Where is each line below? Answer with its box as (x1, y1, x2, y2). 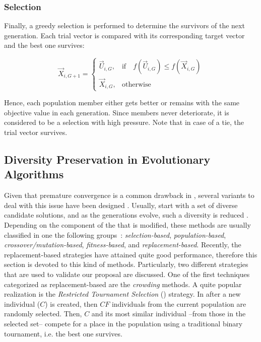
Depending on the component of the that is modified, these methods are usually (4, 220, 251, 230)
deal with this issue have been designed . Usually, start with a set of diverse (4, 199, 238, 210)
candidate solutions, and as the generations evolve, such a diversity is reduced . (4, 210, 248, 220)
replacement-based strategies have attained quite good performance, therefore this (4, 249, 257, 259)
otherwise (121, 81, 151, 88)
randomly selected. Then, (4, 308, 82, 319)
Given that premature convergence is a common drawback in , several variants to (4, 190, 254, 200)
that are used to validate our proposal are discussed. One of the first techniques (4, 268, 250, 279)
